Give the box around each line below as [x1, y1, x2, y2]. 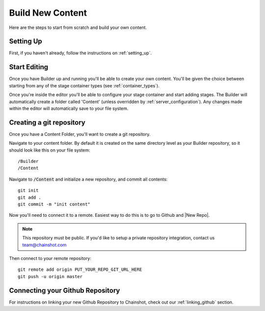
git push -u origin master [18, 274, 83, 279]
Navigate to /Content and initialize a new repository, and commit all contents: [9, 176, 168, 182]
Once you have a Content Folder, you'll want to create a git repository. [9, 131, 151, 137]
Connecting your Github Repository [9, 286, 120, 294]
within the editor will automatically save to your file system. [9, 105, 129, 111]
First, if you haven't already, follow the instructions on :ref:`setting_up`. [9, 50, 152, 56]
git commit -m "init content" [18, 201, 91, 207]
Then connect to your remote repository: [9, 255, 92, 261]
